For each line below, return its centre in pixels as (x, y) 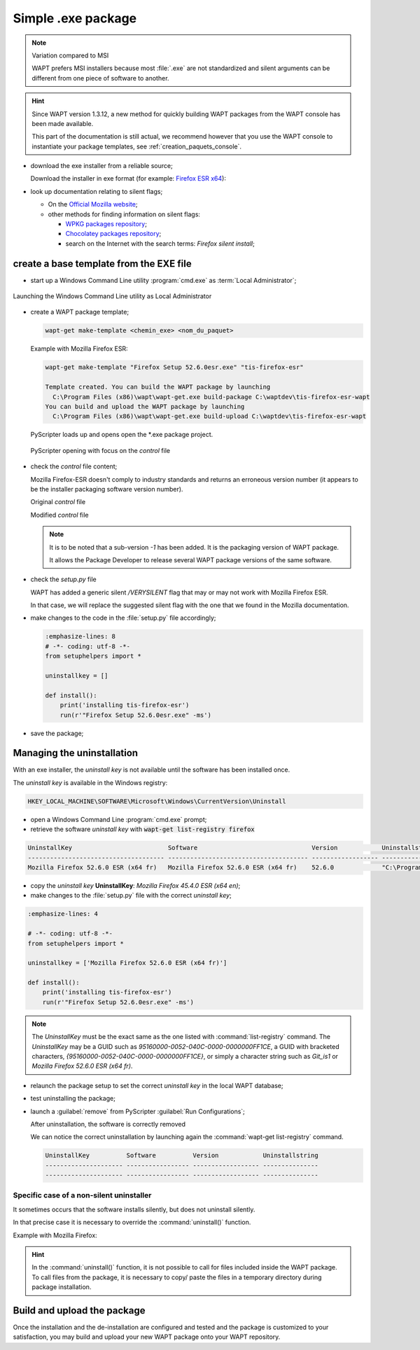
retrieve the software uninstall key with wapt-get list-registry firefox (142, 829)
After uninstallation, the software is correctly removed (108, 1124)
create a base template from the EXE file (102, 264)
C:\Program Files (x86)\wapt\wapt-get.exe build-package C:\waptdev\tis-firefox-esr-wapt (211, 397)
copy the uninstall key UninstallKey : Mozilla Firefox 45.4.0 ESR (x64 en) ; (135, 885)
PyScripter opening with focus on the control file (100, 450)
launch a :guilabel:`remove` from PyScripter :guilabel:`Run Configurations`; (138, 1111)
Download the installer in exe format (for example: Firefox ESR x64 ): (128, 179)
